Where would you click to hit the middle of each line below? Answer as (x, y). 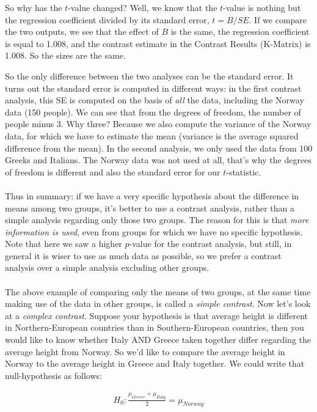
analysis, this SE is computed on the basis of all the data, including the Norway (155, 100)
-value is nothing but (262, 7)
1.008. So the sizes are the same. (65, 55)
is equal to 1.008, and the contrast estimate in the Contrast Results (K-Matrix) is (158, 43)
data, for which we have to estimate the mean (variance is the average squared (152, 135)
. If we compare (278, 19)
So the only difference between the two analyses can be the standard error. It (149, 75)
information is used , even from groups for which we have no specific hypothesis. (154, 231)
